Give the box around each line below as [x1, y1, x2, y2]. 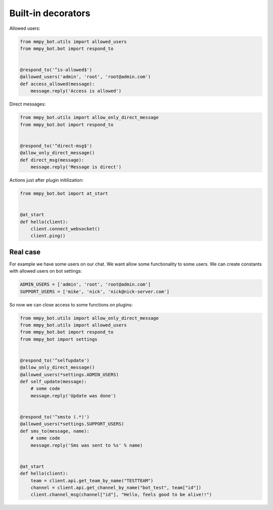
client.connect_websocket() [30, 226, 101, 232]
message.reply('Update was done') [30, 393, 116, 398]
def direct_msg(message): [20, 157, 84, 163]
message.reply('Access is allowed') [30, 88, 121, 94]
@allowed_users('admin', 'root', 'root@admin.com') [20, 74, 151, 80]
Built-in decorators [9, 8, 90, 19]
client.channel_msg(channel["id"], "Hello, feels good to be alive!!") [30, 492, 212, 497]
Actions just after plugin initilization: [9, 177, 84, 183]
